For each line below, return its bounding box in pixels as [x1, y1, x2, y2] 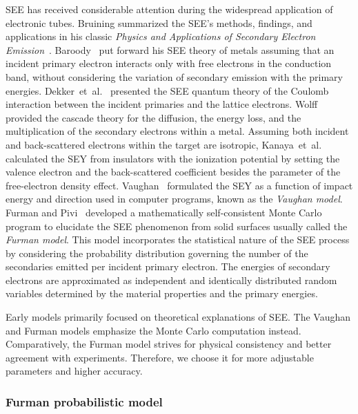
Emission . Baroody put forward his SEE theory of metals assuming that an [6, 42, 335, 57]
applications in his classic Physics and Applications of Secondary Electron [6, 29, 316, 44]
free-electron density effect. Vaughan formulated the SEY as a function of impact [6, 178, 353, 192]
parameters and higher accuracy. [6, 364, 143, 378]
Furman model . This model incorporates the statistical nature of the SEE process [6, 232, 350, 247]
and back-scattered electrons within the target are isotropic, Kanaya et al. [6, 137, 322, 151]
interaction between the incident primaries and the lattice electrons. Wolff [6, 97, 318, 111]
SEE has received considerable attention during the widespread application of [6, 2, 333, 16]
